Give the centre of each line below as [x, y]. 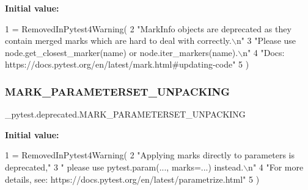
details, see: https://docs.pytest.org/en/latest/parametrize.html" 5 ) [132, 179]
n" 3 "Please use [266, 40]
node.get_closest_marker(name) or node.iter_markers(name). [122, 52]
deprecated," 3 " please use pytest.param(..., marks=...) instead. [124, 167]
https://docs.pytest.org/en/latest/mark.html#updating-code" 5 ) [127, 64]
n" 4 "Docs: [264, 52]
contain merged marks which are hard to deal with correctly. [118, 40]
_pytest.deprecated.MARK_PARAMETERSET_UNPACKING [125, 114]
